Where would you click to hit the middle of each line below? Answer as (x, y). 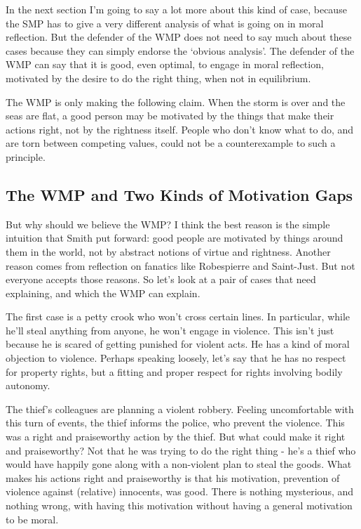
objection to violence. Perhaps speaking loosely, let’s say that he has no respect (176, 358)
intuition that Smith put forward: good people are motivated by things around (175, 238)
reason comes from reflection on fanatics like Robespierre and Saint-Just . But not (180, 265)
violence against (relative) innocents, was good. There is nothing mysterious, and (180, 491)
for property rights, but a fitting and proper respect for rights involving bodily (174, 371)
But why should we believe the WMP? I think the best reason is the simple (168, 224)
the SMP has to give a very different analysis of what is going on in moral (165, 23)
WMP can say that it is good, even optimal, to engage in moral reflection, (165, 64)
